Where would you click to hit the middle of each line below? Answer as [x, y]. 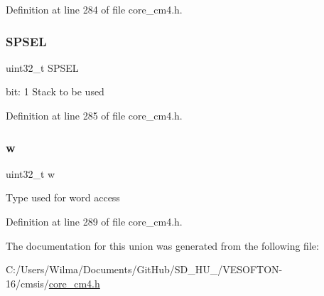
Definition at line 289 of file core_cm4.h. [94, 221]
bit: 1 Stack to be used [55, 91]
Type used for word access [63, 197]
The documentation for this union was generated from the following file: [162, 245]
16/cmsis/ [27, 283]
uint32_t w [31, 173]
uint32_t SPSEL [42, 67]
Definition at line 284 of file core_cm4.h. [94, 9]
